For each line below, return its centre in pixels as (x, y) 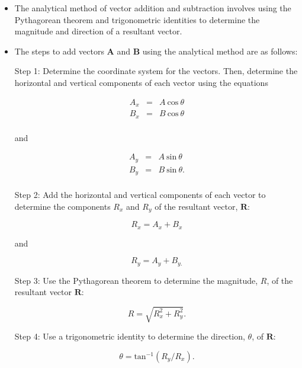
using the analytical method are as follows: (220, 51)
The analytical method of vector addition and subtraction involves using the (153, 8)
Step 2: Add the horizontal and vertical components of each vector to (140, 195)
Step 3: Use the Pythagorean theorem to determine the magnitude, (136, 280)
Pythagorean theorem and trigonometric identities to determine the (137, 19)
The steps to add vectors (59, 51)
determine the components (62, 206)
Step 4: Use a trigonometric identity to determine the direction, (130, 336)
